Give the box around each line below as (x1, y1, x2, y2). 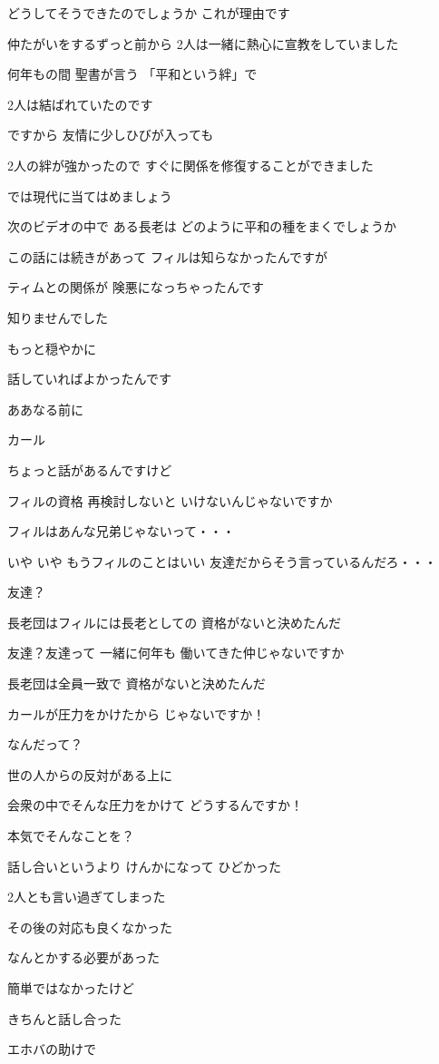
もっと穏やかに (7, 338, 96, 357)
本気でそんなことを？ (7, 826, 134, 845)
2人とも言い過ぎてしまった (7, 887, 166, 906)
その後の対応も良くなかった (7, 917, 172, 936)
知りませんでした (7, 307, 108, 327)
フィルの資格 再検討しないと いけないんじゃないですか (7, 491, 333, 510)
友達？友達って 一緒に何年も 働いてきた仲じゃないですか (7, 643, 345, 662)
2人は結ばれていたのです (7, 94, 153, 113)
